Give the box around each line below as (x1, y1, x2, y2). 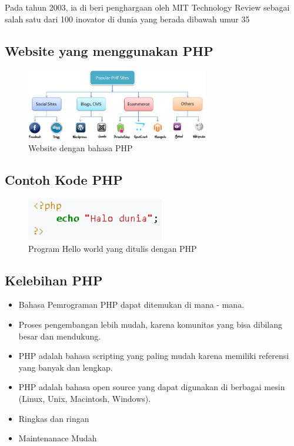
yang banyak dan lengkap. (18, 361, 113, 373)
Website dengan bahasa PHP (28, 141, 133, 154)
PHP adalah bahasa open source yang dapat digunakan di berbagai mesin (18, 381, 285, 393)
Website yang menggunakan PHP (5, 41, 213, 59)
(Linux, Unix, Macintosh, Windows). (18, 392, 151, 404)
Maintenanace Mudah (18, 432, 97, 444)
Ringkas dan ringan (18, 412, 89, 424)
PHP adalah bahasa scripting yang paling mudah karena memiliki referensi (18, 350, 289, 362)
